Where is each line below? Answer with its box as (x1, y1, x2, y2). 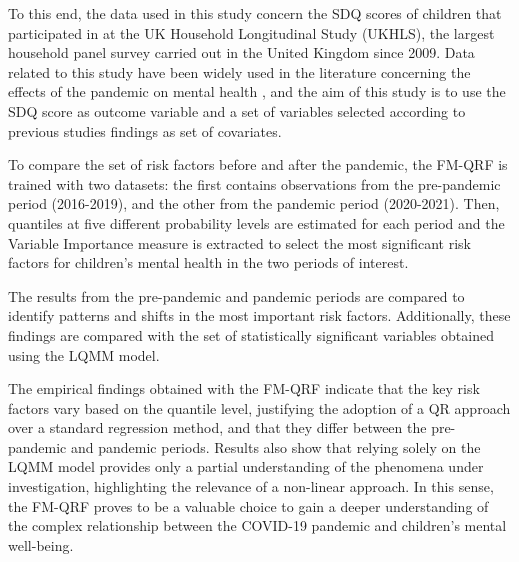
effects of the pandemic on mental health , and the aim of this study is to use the (8, 81, 506, 102)
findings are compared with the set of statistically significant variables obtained (8, 324, 494, 345)
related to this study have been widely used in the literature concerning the (8, 61, 471, 82)
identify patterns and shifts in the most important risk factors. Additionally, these (8, 305, 511, 326)
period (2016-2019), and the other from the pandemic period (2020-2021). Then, (8, 193, 500, 214)
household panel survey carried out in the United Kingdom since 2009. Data (8, 42, 475, 63)
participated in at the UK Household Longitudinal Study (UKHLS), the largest (8, 22, 495, 43)
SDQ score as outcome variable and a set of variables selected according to (8, 100, 466, 121)
